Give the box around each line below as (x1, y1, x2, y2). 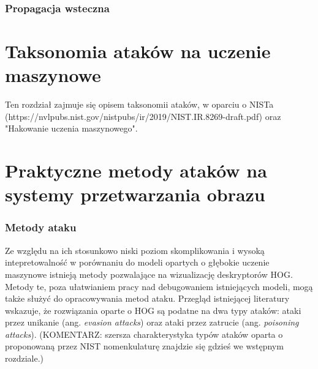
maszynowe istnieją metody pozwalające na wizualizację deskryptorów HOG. (5, 267, 293, 280)
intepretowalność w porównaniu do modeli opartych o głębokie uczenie (5, 256, 270, 269)
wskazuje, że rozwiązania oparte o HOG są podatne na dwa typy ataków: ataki (5, 304, 301, 316)
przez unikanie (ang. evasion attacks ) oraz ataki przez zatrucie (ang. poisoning (5, 316, 299, 329)
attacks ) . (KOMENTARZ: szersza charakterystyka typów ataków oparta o (5, 327, 283, 340)
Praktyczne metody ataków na (5, 158, 267, 183)
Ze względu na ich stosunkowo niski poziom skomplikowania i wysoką (5, 244, 265, 256)
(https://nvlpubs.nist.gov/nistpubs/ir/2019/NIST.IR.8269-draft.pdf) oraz (5, 110, 281, 122)
